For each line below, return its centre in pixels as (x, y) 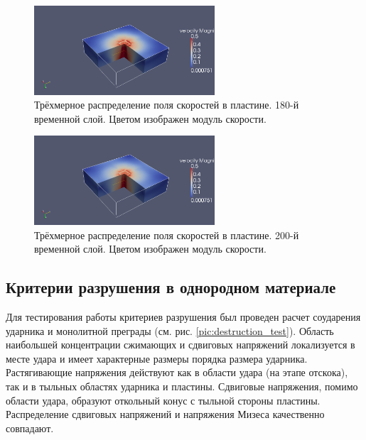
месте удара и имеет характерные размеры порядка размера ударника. (157, 358)
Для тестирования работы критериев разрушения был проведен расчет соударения (183, 317)
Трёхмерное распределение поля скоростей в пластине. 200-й (167, 235)
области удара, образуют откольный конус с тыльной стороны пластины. (163, 400)
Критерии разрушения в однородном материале (171, 287)
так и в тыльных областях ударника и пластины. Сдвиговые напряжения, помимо (182, 386)
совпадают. (30, 428)
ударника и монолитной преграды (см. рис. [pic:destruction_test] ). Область (170, 330)
